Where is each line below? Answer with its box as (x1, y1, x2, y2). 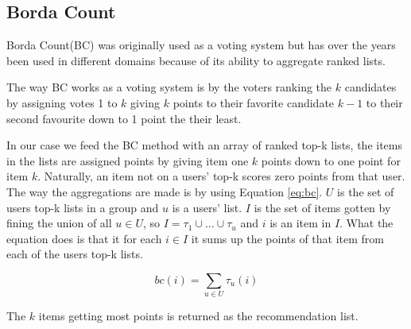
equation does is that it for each (6, 230, 162, 246)
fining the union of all (6, 215, 112, 231)
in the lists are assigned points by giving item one (6, 152, 249, 168)
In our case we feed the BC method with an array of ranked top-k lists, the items (6, 137, 402, 153)
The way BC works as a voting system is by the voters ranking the (6, 79, 332, 95)
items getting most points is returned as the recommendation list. (38, 308, 359, 324)
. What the (339, 215, 394, 231)
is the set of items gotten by (254, 199, 391, 215)
